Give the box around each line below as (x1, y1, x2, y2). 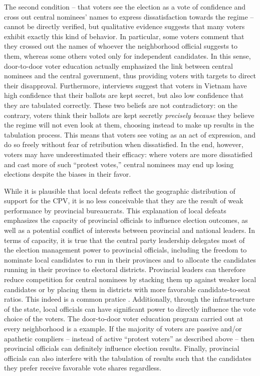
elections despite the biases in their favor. (4, 169, 131, 179)
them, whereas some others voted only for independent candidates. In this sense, (4, 50, 251, 61)
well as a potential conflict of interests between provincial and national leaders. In (4, 225, 255, 235)
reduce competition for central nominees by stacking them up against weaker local (4, 274, 256, 285)
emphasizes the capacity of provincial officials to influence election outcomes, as (4, 215, 248, 225)
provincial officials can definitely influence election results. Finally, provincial (4, 343, 239, 353)
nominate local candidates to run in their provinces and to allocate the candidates (4, 254, 256, 265)
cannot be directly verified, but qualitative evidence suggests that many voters (4, 21, 245, 32)
